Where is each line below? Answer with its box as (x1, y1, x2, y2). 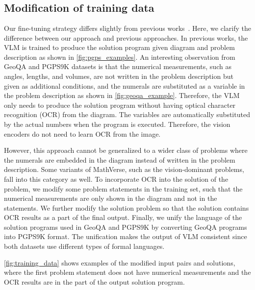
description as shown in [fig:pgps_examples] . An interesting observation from (4, 51, 235, 62)
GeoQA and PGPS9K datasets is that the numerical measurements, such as (4, 61, 231, 72)
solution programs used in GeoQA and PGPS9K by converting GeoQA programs (4, 221, 247, 232)
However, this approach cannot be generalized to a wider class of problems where (4, 145, 248, 155)
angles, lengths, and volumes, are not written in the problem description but (4, 71, 233, 81)
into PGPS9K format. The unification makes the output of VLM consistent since (4, 231, 247, 242)
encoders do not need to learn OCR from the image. (4, 128, 161, 139)
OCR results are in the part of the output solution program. (4, 276, 185, 287)
